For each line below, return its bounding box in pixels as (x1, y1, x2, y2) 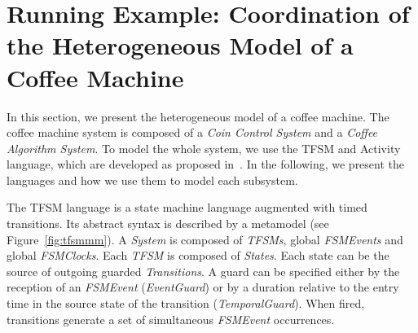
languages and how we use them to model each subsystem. (7, 171, 298, 188)
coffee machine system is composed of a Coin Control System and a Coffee (7, 124, 378, 141)
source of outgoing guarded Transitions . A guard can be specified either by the (7, 262, 400, 279)
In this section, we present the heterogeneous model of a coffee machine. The (7, 107, 389, 125)
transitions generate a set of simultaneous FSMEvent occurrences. (7, 310, 335, 327)
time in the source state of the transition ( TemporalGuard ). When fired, (7, 295, 365, 312)
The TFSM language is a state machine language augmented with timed (7, 199, 367, 216)
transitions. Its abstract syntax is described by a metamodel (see (7, 215, 329, 232)
